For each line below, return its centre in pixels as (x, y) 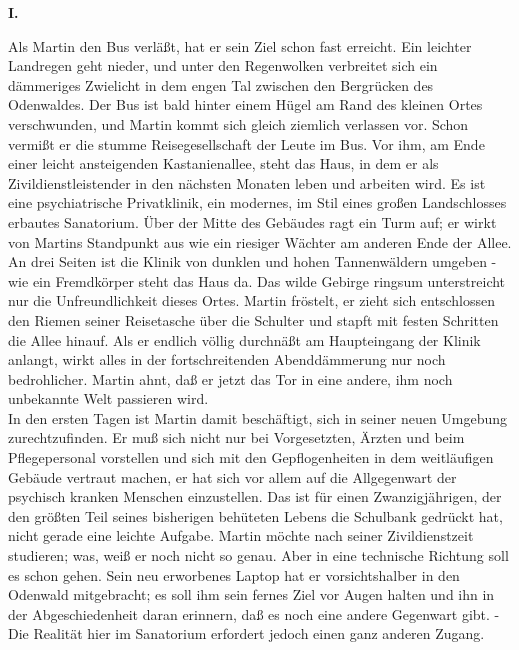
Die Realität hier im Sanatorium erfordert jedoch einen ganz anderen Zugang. (246, 633)
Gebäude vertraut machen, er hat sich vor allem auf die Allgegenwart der (232, 476)
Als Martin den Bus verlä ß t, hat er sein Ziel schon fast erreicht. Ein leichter (240, 45)
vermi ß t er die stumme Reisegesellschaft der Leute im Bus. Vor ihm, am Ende (246, 143)
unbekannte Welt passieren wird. (108, 398)
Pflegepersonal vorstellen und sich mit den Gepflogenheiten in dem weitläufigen (251, 457)
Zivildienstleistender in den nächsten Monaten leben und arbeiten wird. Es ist (247, 182)
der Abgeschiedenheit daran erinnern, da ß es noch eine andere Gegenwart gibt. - (254, 613)
